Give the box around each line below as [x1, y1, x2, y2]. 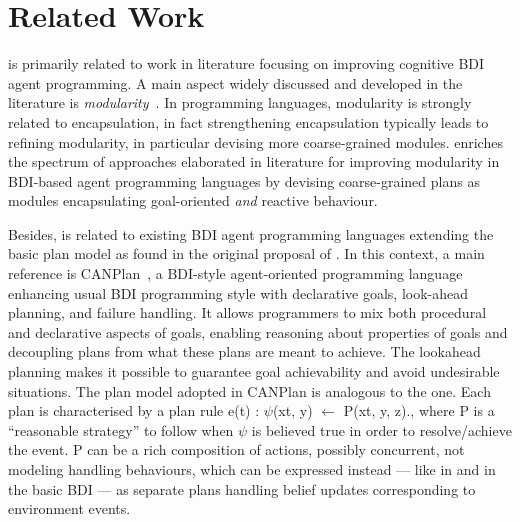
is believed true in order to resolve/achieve [251, 419, 512, 440]
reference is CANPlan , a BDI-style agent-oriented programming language [8, 263, 463, 284]
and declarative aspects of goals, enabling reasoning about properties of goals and [8, 321, 508, 342]
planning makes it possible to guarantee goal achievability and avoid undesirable [8, 361, 500, 382]
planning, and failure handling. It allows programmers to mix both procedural [8, 302, 487, 323]
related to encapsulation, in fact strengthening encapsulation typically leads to [8, 111, 489, 132]
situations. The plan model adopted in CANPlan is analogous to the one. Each [8, 380, 491, 401]
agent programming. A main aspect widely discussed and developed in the [8, 72, 463, 93]
